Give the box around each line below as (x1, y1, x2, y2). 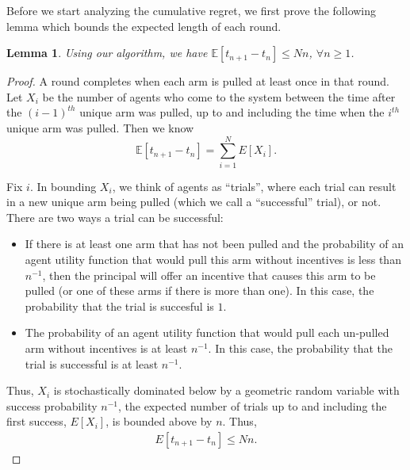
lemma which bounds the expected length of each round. (6, 17, 282, 34)
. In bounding (29, 178, 97, 194)
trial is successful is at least (25, 355, 159, 372)
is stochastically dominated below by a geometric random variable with (53, 382, 400, 399)
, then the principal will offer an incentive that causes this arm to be (42, 266, 376, 283)
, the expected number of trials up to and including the (117, 397, 387, 414)
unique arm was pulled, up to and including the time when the (79, 104, 385, 120)
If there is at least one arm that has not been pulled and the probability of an (25, 235, 404, 252)
